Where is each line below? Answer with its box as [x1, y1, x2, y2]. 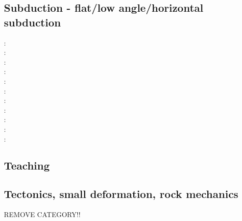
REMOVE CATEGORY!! [4, 209, 81, 220]
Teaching [4, 157, 50, 172]
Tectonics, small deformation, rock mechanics [4, 186, 239, 201]
